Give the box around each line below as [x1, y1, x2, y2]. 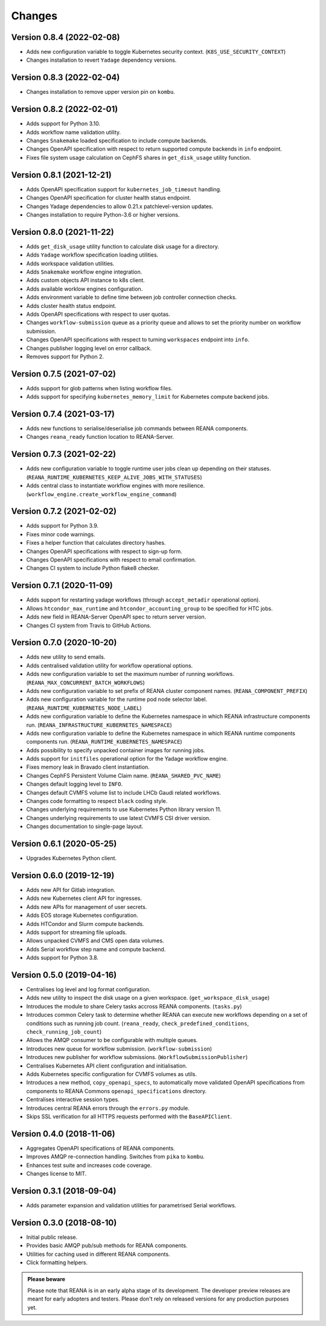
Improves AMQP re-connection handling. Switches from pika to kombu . [26, 1153, 205, 1160]
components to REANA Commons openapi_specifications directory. [26, 1087, 207, 1095]
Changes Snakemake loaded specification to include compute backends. [26, 137, 208, 145]
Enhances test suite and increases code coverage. [26, 1161, 152, 1169]
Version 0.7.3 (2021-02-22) [11, 449, 117, 459]
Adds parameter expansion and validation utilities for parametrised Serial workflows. [26, 1201, 237, 1209]
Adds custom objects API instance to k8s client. [26, 277, 145, 284]
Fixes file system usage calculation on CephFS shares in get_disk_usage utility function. [26, 154, 251, 161]
